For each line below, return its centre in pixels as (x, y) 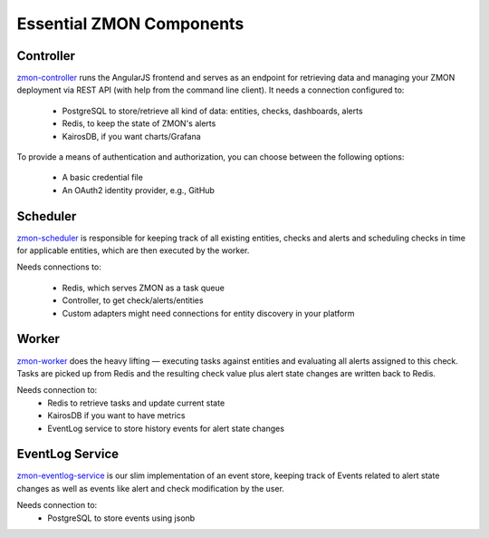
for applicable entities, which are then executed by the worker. (133, 250)
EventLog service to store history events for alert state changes (166, 428)
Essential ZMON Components (130, 24)
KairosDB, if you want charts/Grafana (131, 136)
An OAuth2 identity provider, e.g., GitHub (138, 190)
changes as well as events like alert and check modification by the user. (151, 488)
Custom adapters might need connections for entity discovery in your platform (208, 313)
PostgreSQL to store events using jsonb (121, 518)
